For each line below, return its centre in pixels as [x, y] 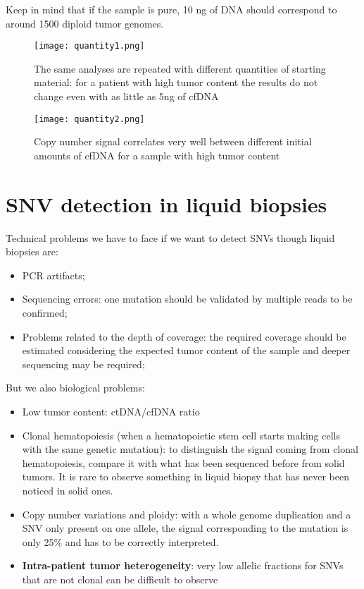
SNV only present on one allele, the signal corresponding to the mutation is [185, 528]
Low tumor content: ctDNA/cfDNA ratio [111, 411]
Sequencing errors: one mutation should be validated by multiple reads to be [187, 299]
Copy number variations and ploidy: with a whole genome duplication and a [187, 514]
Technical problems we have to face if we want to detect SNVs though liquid [170, 237]
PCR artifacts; [54, 275]
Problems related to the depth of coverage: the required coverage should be [184, 336]
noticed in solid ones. [68, 490]
